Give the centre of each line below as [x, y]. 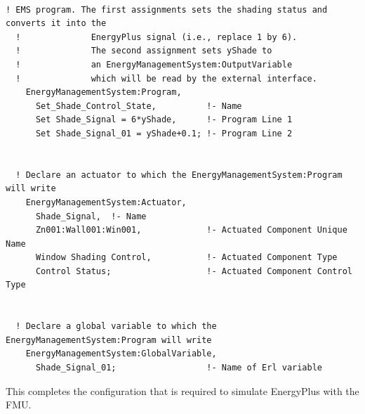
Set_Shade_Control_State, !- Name [139, 106]
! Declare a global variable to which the [116, 326]
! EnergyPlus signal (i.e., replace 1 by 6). [157, 37]
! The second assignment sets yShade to [144, 51]
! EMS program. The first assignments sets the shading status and [167, 9]
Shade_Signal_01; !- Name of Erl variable [179, 368]
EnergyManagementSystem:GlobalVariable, [121, 354]
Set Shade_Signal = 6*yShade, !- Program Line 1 [164, 120]
